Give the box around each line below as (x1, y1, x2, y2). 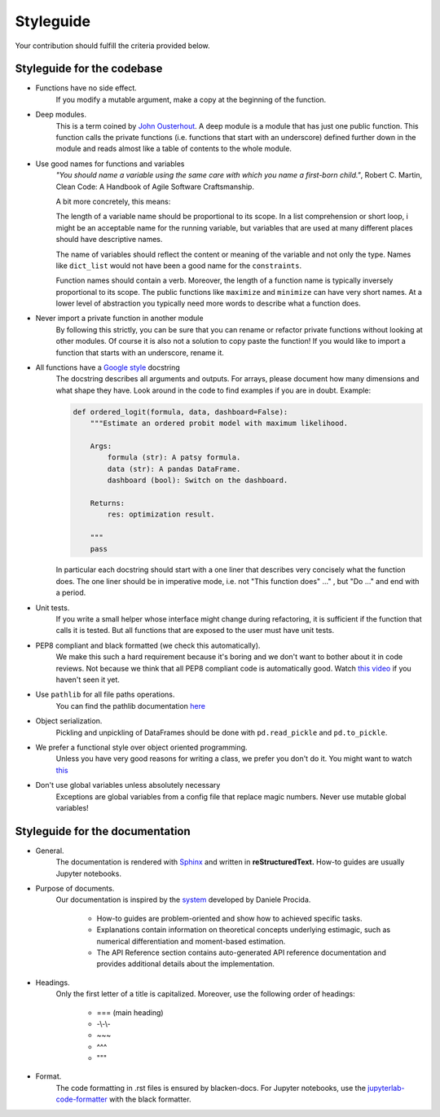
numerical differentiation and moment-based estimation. (96, 936, 286, 946)
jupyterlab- (367, 1083, 405, 1093)
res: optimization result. (107, 510, 215, 519)
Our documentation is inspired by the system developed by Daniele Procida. (55, 895, 311, 904)
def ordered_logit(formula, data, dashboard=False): (73, 407, 288, 416)
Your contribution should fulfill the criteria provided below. (15, 41, 211, 51)
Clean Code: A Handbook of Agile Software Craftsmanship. (55, 182, 254, 191)
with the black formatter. (108, 1094, 191, 1104)
